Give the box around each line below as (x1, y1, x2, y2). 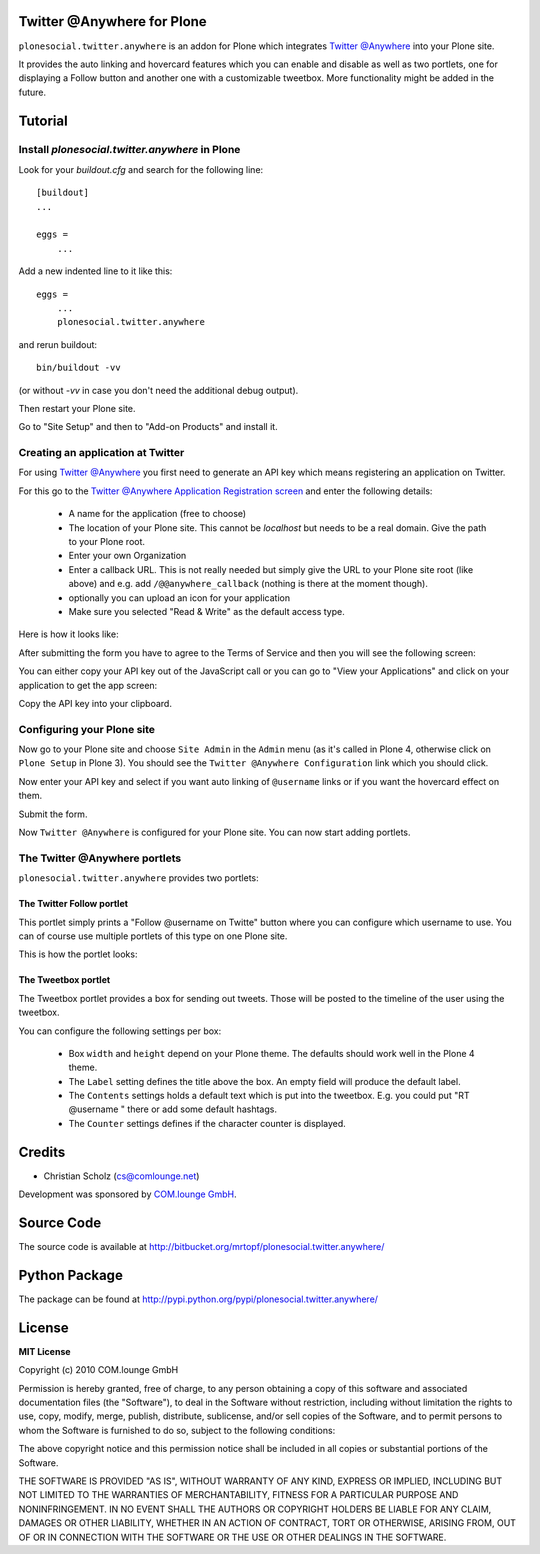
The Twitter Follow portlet (18, 898, 129, 910)
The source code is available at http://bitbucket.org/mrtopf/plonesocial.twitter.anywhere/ (18, 1241, 385, 1253)
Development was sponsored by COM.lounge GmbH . (18, 1188, 237, 1200)
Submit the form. (18, 808, 88, 820)
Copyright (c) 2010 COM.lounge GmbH (18, 1364, 179, 1376)
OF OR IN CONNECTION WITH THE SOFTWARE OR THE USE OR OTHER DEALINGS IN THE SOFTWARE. (18, 1531, 447, 1543)
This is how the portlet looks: (18, 948, 138, 960)
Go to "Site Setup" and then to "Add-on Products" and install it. (18, 421, 279, 433)
